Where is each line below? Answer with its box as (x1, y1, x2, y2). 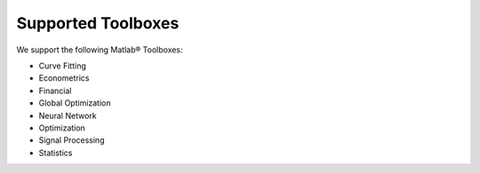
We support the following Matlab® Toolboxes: (16, 44, 183, 55)
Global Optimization (38, 98, 111, 108)
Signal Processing (38, 135, 105, 145)
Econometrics (38, 73, 90, 83)
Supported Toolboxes (16, 13, 180, 33)
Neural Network (38, 110, 97, 121)
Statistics (38, 147, 73, 158)
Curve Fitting (38, 60, 86, 71)
